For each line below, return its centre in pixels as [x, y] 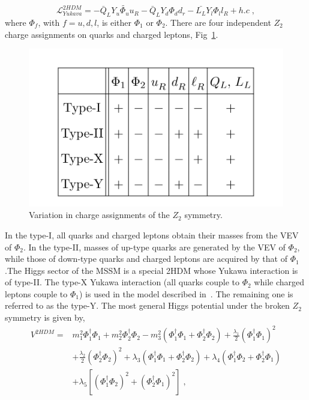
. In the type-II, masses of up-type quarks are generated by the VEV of [154, 247]
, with [49, 23]
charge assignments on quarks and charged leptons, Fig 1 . [112, 34]
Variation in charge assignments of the [99, 215]
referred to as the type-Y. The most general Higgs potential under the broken [147, 305]
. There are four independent [218, 23]
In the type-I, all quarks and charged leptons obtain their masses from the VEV [152, 235]
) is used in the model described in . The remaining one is [186, 293]
